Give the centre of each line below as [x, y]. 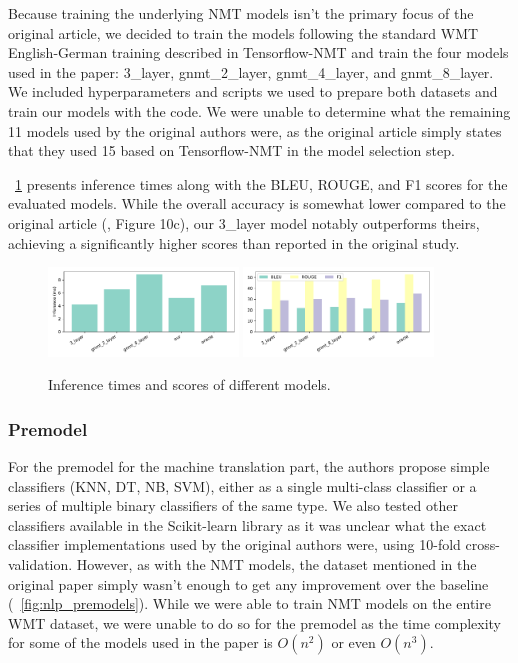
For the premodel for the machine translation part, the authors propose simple [249, 465]
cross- [482, 544]
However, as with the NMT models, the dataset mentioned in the [276, 563]
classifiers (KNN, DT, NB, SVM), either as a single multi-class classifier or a [242, 485]
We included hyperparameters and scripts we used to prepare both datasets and [253, 91]
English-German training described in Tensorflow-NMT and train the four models [258, 52]
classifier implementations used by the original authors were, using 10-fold [234, 544]
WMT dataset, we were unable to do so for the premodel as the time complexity [255, 622]
